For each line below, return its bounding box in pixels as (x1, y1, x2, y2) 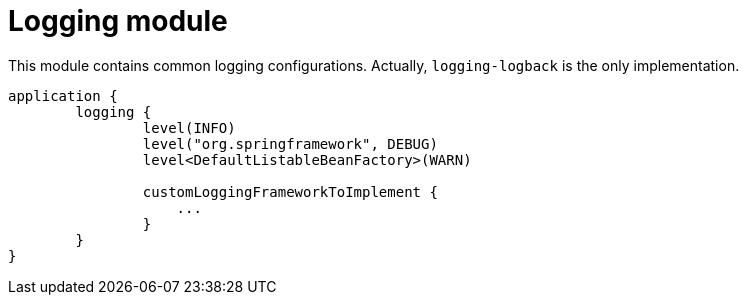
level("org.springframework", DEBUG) (142, 135, 438, 152)
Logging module (8, 4, 228, 38)
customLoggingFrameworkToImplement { (142, 183, 438, 200)
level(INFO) (142, 119, 236, 136)
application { (8, 87, 118, 104)
